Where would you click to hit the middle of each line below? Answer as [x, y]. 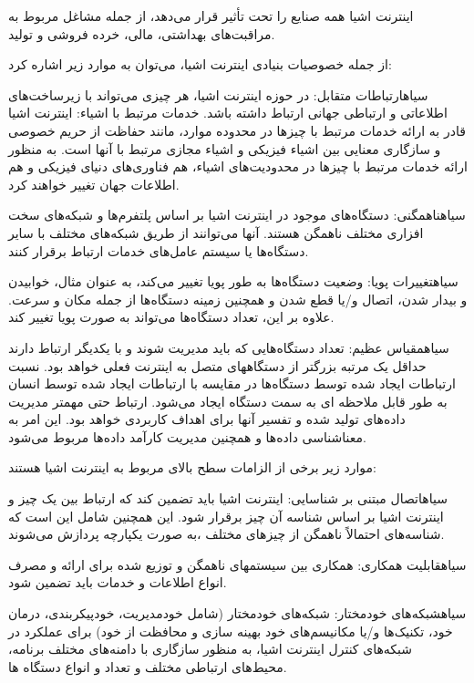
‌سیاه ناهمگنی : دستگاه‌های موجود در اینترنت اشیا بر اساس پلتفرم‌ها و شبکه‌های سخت [237, 215]
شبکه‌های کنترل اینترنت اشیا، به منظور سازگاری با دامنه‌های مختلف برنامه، [210, 649]
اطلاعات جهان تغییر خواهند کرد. [94, 184]
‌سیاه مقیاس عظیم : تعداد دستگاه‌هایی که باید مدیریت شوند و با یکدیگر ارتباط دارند [229, 347]
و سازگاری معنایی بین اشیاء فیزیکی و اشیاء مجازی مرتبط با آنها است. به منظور [225, 148]
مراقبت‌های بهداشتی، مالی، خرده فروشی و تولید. [142, 33]
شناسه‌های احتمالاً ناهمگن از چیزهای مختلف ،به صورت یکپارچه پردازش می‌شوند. [227, 534]
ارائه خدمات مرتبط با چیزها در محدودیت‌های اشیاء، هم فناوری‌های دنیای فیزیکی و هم [238, 166]
